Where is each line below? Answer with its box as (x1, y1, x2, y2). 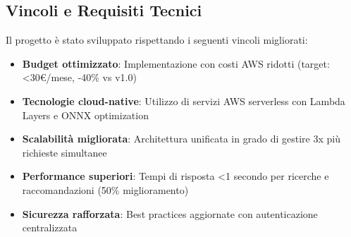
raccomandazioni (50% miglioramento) (22, 182, 189, 197)
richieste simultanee (22, 145, 107, 159)
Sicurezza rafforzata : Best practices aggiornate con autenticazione (22, 206, 318, 221)
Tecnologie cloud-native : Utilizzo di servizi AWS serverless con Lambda (22, 93, 345, 108)
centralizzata (22, 220, 78, 235)
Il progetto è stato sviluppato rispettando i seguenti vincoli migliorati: (6, 32, 308, 47)
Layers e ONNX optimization (22, 107, 149, 122)
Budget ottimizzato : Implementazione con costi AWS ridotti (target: (22, 56, 330, 71)
